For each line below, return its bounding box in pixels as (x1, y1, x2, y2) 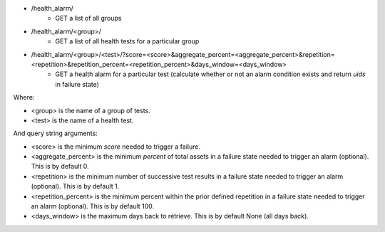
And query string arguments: (13, 129, 98, 138)
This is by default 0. (31, 162, 89, 171)
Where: (13, 93, 35, 102)
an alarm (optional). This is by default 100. (31, 202, 155, 211)
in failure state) (55, 80, 100, 88)
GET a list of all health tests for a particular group (55, 37, 200, 46)
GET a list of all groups (55, 14, 122, 23)
